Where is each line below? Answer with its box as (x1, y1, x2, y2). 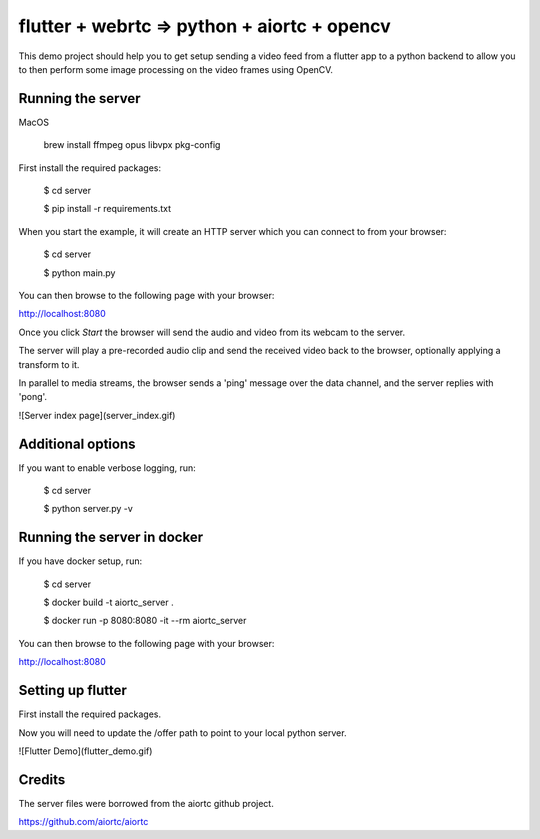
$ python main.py (43, 266, 116, 279)
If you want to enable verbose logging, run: (18, 461, 197, 474)
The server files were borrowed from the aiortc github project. (18, 797, 274, 809)
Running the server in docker (18, 529, 204, 546)
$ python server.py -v (43, 503, 134, 515)
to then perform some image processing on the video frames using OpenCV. (18, 63, 334, 75)
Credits (18, 771, 66, 788)
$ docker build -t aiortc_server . (43, 596, 174, 609)
